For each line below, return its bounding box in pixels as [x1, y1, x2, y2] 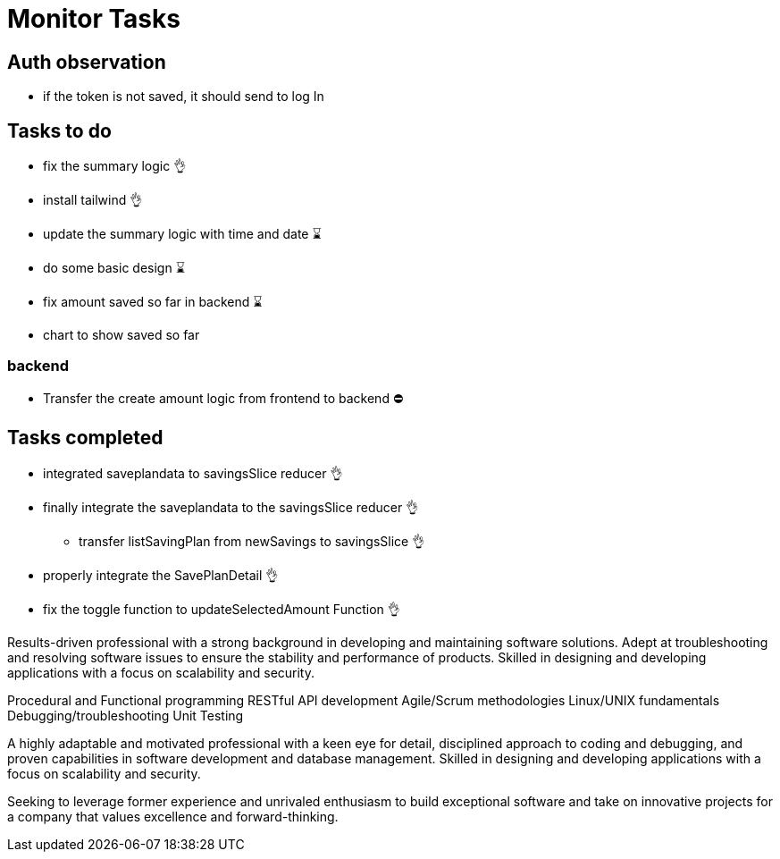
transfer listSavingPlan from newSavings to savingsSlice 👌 [79, 533, 425, 549]
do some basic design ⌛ [43, 260, 185, 276]
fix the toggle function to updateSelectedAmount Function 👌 [43, 601, 400, 617]
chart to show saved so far [43, 327, 200, 343]
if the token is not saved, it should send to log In [43, 88, 324, 105]
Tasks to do [7, 119, 112, 142]
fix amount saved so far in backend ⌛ [43, 294, 263, 310]
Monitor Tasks [7, 4, 180, 34]
